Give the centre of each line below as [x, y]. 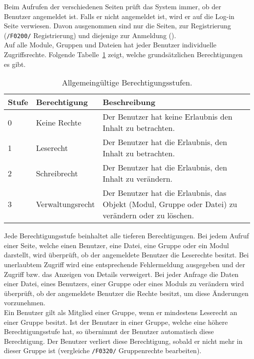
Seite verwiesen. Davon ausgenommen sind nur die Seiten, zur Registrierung [117, 26]
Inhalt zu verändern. [138, 179]
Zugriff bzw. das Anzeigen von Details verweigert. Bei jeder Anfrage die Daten [121, 274]
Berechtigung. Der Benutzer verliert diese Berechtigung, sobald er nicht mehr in [123, 341]
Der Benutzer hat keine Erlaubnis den [168, 117]
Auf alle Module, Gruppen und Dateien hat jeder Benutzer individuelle [110, 45]
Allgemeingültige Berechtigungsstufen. [127, 83]
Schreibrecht [57, 173]
